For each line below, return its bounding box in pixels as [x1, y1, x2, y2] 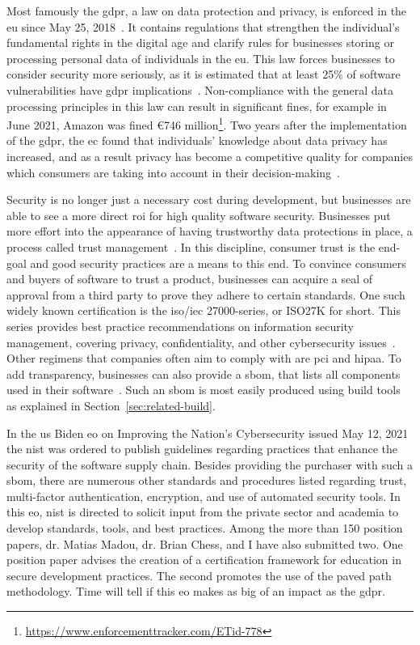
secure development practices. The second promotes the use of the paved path [6, 566, 392, 583]
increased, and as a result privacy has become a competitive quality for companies [6, 148, 413, 164]
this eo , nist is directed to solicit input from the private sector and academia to [6, 503, 399, 520]
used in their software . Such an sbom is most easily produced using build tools [6, 381, 401, 398]
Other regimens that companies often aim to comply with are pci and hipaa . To [6, 350, 401, 367]
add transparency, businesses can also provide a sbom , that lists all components [6, 365, 401, 382]
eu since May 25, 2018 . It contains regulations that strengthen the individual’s [6, 18, 400, 35]
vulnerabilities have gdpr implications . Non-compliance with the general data [6, 81, 394, 98]
